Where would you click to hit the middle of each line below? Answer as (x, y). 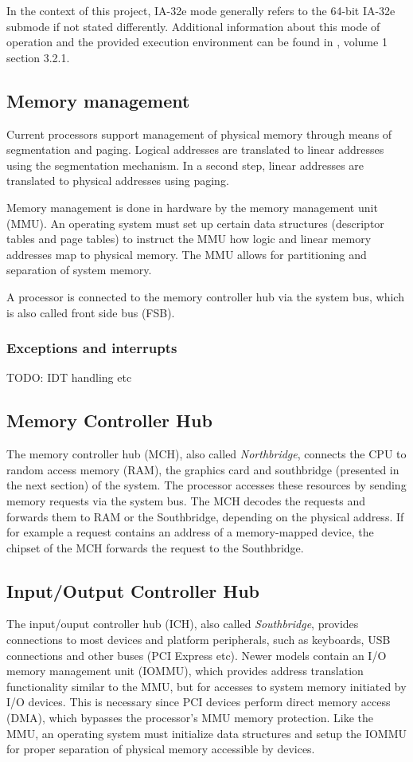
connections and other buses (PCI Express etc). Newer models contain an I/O (197, 655)
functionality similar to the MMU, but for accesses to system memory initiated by (206, 686)
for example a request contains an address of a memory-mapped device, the (190, 532)
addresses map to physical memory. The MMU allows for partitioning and (187, 254)
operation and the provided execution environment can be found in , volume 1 (197, 42)
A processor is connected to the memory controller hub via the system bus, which (205, 296)
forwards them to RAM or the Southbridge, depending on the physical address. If (205, 516)
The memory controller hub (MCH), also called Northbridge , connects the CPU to (206, 454)
